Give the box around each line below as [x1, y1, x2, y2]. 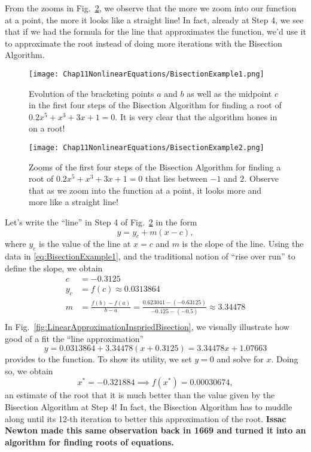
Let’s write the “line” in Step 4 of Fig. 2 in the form [5, 216, 197, 228]
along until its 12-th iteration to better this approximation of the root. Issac [5, 412, 286, 424]
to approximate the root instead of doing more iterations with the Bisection [5, 36, 282, 49]
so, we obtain [5, 364, 53, 377]
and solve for [217, 353, 264, 365]
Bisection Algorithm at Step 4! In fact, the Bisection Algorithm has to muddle [5, 400, 292, 413]
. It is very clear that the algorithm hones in [115, 110, 278, 123]
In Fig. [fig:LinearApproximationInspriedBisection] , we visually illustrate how [5, 320, 289, 332]
